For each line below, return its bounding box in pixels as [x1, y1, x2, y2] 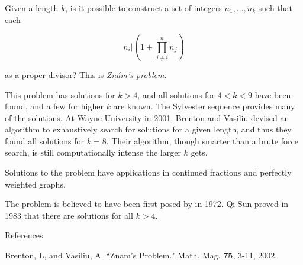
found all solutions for [5, 134, 85, 147]
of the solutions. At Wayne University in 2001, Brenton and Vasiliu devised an [5, 111, 289, 124]
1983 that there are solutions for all [5, 209, 133, 221]
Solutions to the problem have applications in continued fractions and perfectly [5, 166, 292, 179]
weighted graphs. [5, 177, 66, 190]
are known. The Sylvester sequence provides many [113, 100, 295, 112]
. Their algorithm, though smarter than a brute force [106, 134, 298, 147]
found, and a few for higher [5, 100, 104, 112]
